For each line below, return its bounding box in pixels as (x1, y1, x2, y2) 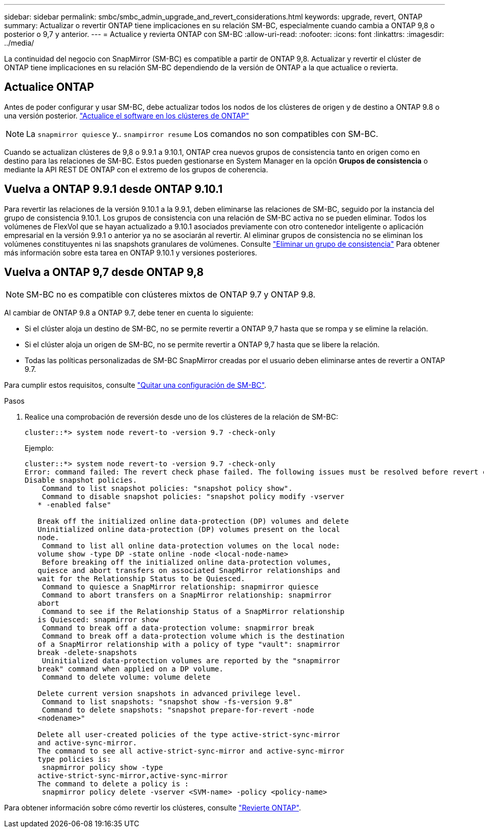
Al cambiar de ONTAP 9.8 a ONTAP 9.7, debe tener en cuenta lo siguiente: (4, 308, 253, 317)
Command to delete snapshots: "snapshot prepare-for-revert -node (42, 705, 314, 714)
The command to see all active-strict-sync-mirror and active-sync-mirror (37, 746, 345, 755)
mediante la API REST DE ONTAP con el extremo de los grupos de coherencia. (4, 165, 268, 174)
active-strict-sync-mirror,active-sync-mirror (37, 771, 228, 780)
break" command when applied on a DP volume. (37, 664, 224, 673)
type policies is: (37, 755, 111, 763)
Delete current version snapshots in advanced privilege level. (37, 689, 301, 698)
